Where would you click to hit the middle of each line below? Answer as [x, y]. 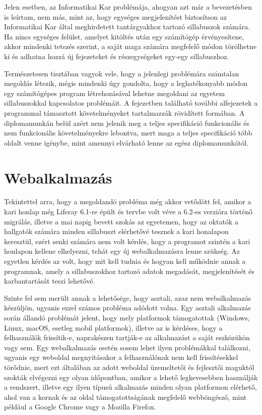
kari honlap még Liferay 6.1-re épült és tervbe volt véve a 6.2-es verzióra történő [128, 212]
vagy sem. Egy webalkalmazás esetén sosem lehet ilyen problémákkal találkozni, [127, 347]
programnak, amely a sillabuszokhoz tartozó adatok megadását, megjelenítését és [129, 271]
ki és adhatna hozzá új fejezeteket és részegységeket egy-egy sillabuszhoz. [117, 56]
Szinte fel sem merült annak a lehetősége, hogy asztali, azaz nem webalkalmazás [128, 297]
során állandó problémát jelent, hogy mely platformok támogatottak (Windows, [127, 317]
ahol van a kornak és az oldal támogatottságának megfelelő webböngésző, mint [125, 397]
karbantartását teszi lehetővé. [50, 281]
